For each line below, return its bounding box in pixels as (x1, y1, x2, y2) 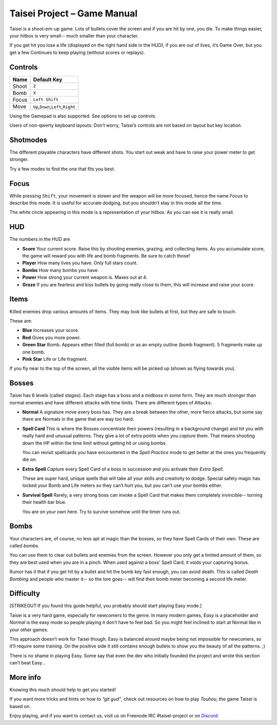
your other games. (9, 626, 49, 633)
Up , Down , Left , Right (33, 103, 76, 110)
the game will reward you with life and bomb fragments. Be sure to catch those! (22, 253, 190, 259)
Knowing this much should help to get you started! (9, 687, 116, 693)
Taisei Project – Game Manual (9, 8, 138, 19)
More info (9, 673, 41, 682)
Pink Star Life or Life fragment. (22, 356, 88, 362)
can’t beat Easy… (9, 660, 46, 666)
